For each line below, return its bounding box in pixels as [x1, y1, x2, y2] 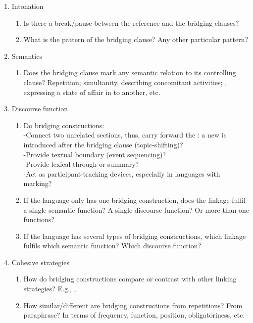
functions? [23, 214, 54, 225]
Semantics [11, 50, 42, 61]
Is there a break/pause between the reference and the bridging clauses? [23, 17, 239, 28]
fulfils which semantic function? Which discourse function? [23, 240, 202, 251]
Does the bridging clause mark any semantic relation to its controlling [23, 67, 236, 78]
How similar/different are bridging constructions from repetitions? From [23, 300, 243, 310]
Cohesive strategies [11, 257, 69, 267]
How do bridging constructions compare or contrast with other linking [23, 274, 237, 284]
